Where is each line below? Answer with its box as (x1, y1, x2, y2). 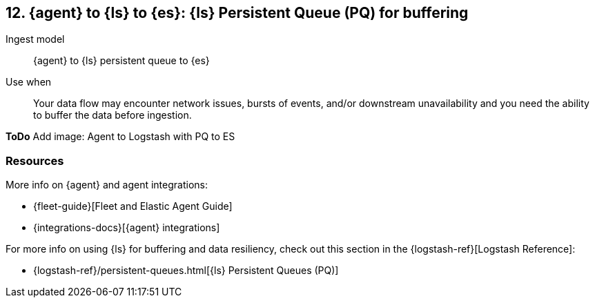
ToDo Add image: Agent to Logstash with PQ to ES (6, 130, 235, 143)
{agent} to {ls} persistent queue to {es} (33, 55, 210, 67)
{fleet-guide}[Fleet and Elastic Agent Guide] (33, 200, 233, 213)
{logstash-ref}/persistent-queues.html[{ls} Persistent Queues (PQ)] (33, 264, 339, 277)
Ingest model (6, 33, 65, 46)
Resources (6, 153, 64, 168)
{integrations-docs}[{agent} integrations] (33, 222, 220, 234)
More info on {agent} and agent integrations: (6, 179, 208, 191)
